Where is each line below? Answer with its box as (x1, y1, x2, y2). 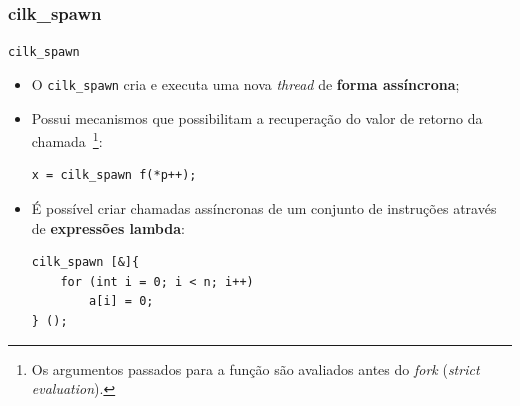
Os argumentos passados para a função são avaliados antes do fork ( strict (31, 358, 480, 379)
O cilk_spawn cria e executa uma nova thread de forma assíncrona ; (31, 73, 460, 94)
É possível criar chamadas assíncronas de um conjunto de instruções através (31, 197, 497, 218)
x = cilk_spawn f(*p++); (31, 168, 197, 183)
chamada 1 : (31, 128, 103, 151)
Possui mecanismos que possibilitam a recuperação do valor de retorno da (31, 107, 483, 128)
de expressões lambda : (31, 217, 185, 238)
